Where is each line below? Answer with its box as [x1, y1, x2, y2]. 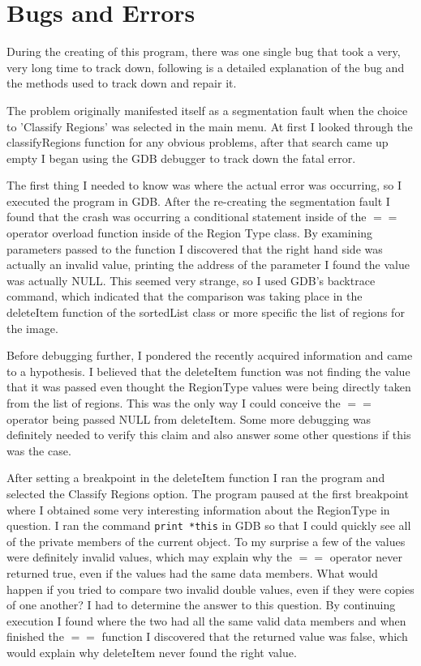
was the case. [6, 442, 71, 459]
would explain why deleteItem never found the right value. [6, 643, 297, 660]
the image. [6, 319, 58, 336]
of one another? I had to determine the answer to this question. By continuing [6, 596, 396, 613]
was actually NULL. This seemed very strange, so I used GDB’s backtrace [6, 271, 376, 288]
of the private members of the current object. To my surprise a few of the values [6, 532, 406, 549]
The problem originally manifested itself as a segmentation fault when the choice [6, 101, 408, 118]
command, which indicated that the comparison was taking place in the [6, 288, 363, 305]
